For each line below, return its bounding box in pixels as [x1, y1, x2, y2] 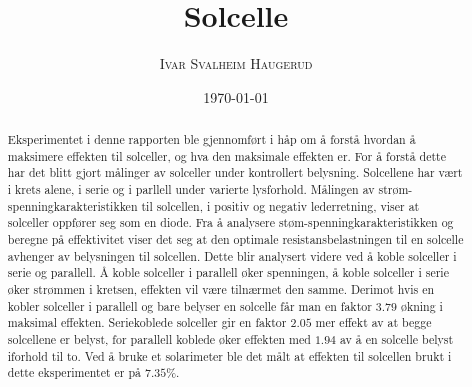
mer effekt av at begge [315, 314, 432, 331]
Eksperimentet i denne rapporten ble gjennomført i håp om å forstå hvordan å [7, 131, 416, 148]
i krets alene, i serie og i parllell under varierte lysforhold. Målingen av [7, 181, 375, 198]
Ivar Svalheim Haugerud [159, 53, 313, 74]
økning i [400, 297, 443, 314]
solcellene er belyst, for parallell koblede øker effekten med [7, 330, 311, 347]
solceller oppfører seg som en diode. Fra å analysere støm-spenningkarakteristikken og [7, 214, 454, 231]
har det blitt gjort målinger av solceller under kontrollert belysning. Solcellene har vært [7, 164, 463, 181]
